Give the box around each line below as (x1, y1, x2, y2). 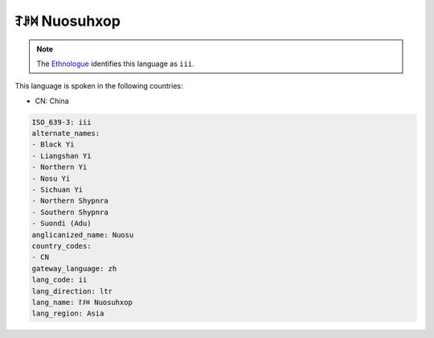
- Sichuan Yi (31, 185, 84, 195)
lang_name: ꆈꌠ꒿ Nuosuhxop (31, 298, 133, 307)
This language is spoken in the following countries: (14, 81, 183, 91)
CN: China (35, 96, 69, 105)
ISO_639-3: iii (31, 117, 92, 126)
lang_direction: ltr (31, 286, 113, 295)
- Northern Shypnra (31, 196, 108, 205)
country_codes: (31, 241, 92, 250)
